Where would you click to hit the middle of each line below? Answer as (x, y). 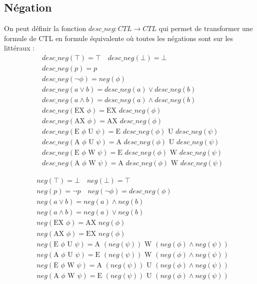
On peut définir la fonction (45, 28)
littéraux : (19, 48)
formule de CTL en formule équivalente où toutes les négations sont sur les (119, 38)
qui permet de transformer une (206, 28)
